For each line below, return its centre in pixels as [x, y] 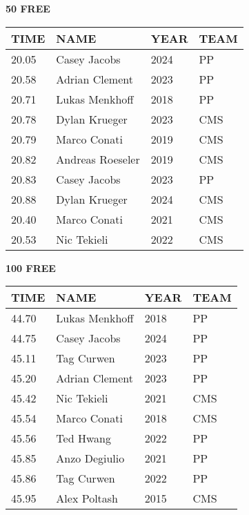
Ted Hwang [83, 438]
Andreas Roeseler [98, 159]
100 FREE [31, 268]
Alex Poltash [87, 498]
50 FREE [28, 8]
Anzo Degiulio [90, 458]
